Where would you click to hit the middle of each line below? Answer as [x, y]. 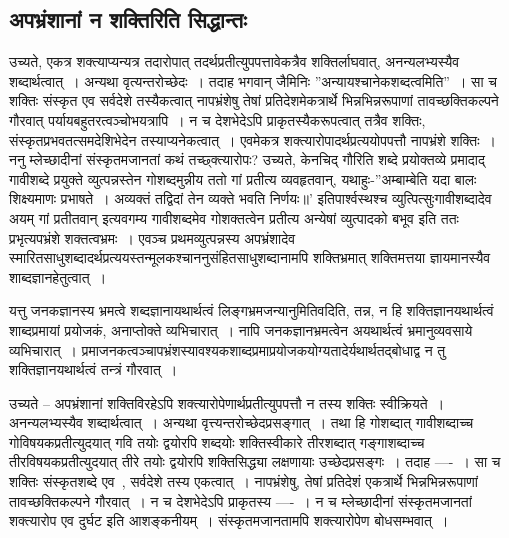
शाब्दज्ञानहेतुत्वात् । [58, 276]
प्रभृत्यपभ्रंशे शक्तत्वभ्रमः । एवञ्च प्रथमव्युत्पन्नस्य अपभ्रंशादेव [152, 237]
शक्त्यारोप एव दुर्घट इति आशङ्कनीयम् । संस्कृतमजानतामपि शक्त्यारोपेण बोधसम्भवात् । [229, 520]
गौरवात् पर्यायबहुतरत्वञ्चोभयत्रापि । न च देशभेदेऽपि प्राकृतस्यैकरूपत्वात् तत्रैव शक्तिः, [217, 119]
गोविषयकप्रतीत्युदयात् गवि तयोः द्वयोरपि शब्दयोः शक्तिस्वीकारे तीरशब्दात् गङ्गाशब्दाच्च [217, 441]
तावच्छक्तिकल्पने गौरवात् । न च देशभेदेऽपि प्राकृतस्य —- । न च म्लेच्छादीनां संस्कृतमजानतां [240, 500]
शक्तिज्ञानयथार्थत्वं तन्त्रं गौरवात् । [93, 369]
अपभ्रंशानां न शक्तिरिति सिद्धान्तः [128, 19]
